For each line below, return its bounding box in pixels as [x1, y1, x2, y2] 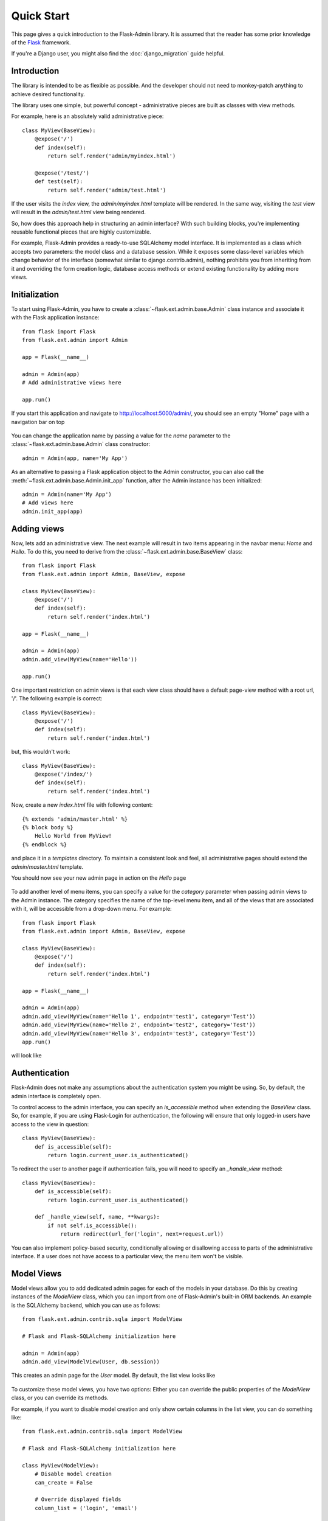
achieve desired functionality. [11, 90, 85, 97]
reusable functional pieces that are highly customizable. [11, 228, 151, 235]
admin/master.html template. [11, 863, 84, 870]
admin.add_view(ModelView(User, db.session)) [22, 1358, 160, 1365]
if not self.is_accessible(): [47, 1222, 138, 1229]
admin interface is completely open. [11, 1092, 101, 1099]
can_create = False [34, 1479, 93, 1486]
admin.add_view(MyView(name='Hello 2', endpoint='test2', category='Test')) [22, 1022, 256, 1028]
